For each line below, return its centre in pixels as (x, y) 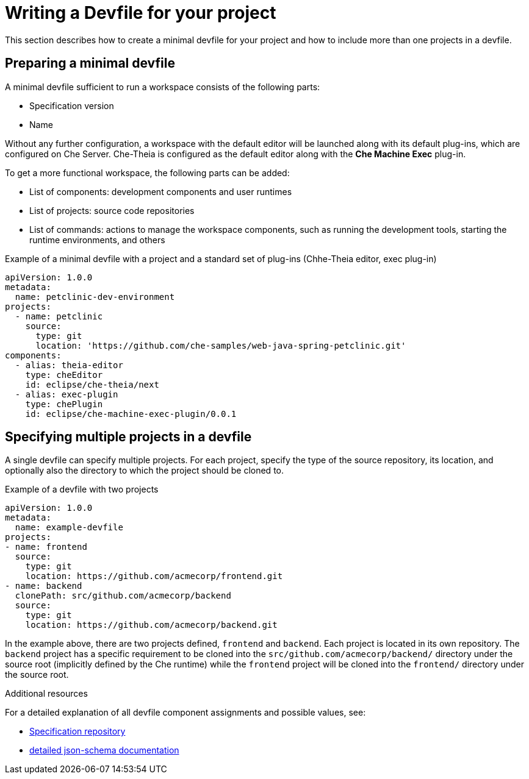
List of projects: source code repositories (112, 210)
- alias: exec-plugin (67, 394)
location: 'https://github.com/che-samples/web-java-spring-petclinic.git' (221, 345)
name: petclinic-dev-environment (95, 297)
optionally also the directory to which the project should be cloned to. (145, 471)
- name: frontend (46, 547)
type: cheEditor (64, 375)
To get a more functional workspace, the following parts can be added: (147, 173)
